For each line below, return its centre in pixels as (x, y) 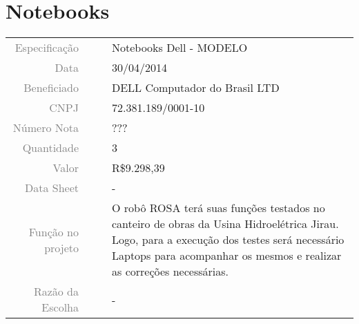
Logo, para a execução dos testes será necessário (228, 240)
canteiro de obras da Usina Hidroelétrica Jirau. (225, 224)
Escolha (60, 307)
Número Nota (46, 128)
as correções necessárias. (170, 271)
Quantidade (50, 148)
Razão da (56, 292)
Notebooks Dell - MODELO (180, 48)
